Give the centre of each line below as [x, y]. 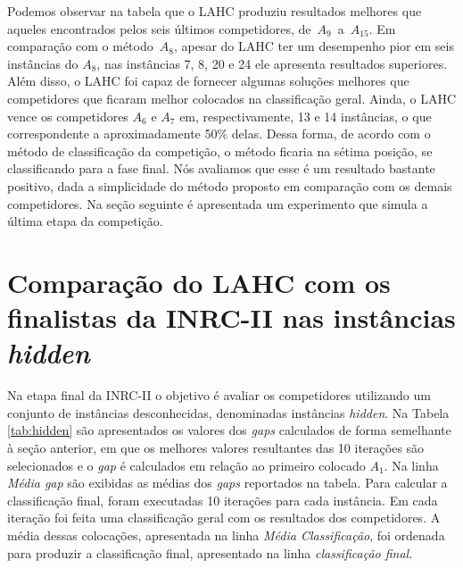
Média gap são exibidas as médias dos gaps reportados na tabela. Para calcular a [227, 483]
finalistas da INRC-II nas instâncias [231, 317]
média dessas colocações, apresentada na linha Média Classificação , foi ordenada [226, 535]
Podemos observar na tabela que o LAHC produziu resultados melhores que [215, 11]
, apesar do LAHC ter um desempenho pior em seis [314, 46]
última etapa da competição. [85, 221]
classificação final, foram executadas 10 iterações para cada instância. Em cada [223, 500]
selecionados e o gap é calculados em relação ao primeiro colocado [186, 465]
